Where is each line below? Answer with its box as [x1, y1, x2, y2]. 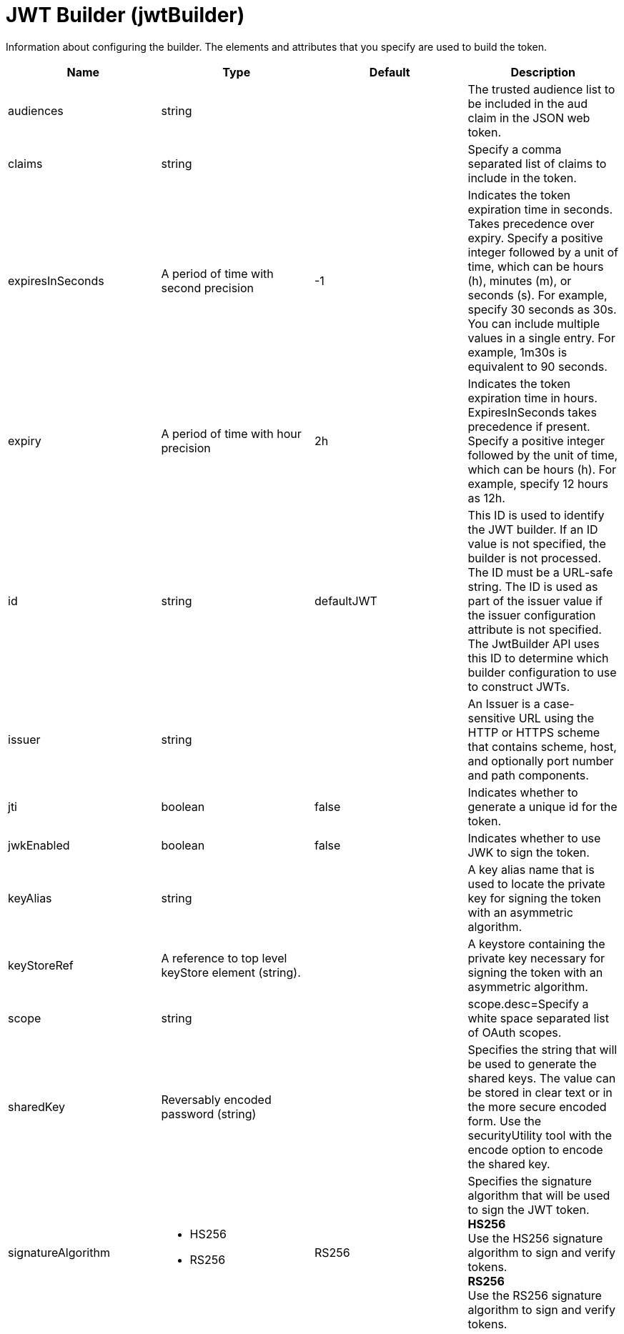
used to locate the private [467, 876, 605, 891]
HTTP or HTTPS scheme [467, 725, 600, 740]
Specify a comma [467, 141, 562, 156]
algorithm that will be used [467, 1188, 610, 1203]
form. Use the [467, 1113, 542, 1128]
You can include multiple [467, 316, 600, 331]
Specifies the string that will [467, 1042, 618, 1057]
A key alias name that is [467, 862, 595, 877]
